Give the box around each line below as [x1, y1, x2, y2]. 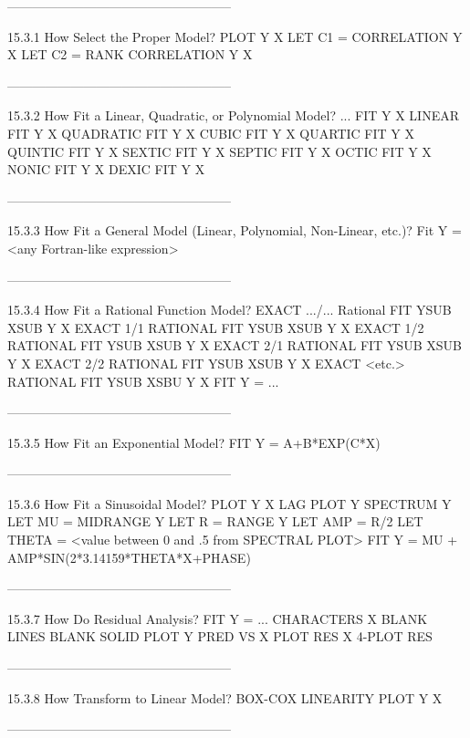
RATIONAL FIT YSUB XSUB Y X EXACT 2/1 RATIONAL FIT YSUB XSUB [7, 336, 462, 355]
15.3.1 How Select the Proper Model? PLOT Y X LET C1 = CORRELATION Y [7, 26, 463, 46]
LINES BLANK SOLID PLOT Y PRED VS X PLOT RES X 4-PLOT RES [7, 627, 433, 646]
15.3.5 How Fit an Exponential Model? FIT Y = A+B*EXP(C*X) [7, 432, 381, 452]
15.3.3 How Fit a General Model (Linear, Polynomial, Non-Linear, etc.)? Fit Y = [7, 221, 462, 240]
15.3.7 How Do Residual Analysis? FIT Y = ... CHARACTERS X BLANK [7, 608, 428, 628]
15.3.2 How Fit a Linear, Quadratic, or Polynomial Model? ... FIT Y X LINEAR [7, 106, 459, 125]
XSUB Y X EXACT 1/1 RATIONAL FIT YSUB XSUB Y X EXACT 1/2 [7, 317, 424, 337]
